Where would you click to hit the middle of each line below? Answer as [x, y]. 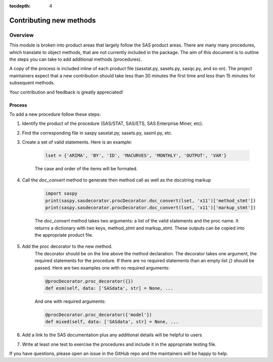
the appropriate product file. [64, 235]
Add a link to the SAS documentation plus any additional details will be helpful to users [112, 335]
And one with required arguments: [70, 301]
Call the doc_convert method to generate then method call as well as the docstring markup [117, 180]
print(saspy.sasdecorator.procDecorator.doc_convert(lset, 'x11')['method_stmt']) [151, 200]
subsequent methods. [32, 83]
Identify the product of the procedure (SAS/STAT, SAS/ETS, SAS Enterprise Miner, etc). [112, 123]
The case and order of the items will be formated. [86, 169]
